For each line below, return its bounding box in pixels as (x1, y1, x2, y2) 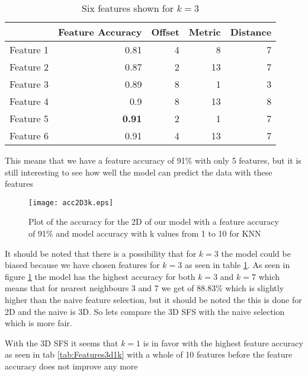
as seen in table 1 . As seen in (184, 259, 290, 271)
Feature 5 (9, 111, 49, 125)
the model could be (221, 247, 291, 259)
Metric (188, 25, 221, 39)
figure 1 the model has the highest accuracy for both (5, 270, 195, 282)
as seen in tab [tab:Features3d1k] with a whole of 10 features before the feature (5, 348, 293, 361)
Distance (230, 25, 272, 39)
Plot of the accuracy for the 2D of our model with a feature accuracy (28, 215, 279, 228)
